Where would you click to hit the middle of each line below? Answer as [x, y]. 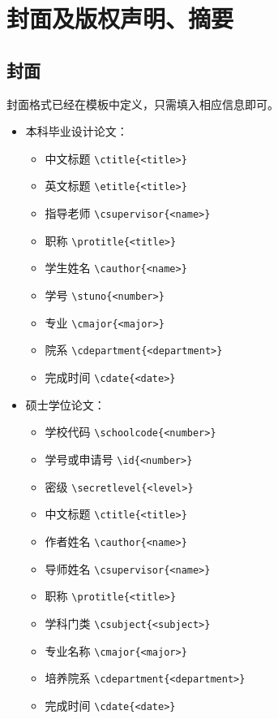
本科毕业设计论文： [77, 131]
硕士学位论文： [65, 404]
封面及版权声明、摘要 [120, 18]
